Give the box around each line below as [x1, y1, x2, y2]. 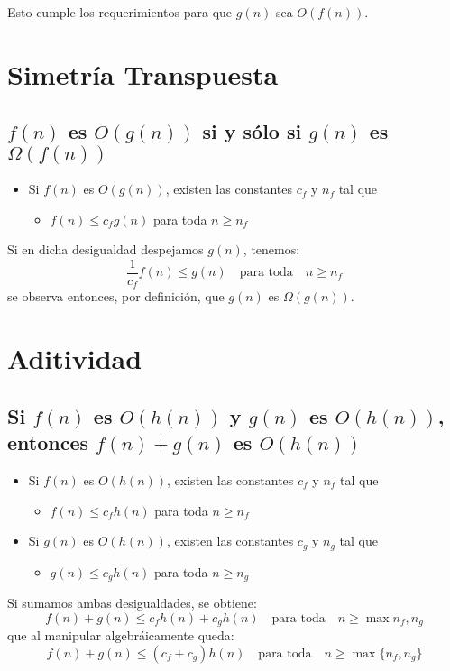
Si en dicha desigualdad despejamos [7, 240, 204, 259]
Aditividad [7, 340, 142, 377]
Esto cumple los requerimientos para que [7, 3, 233, 21]
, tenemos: [243, 240, 300, 259]
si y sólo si [202, 117, 302, 145]
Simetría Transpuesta [7, 55, 279, 92]
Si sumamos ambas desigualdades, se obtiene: [7, 593, 257, 612]
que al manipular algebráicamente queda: [7, 626, 234, 645]
